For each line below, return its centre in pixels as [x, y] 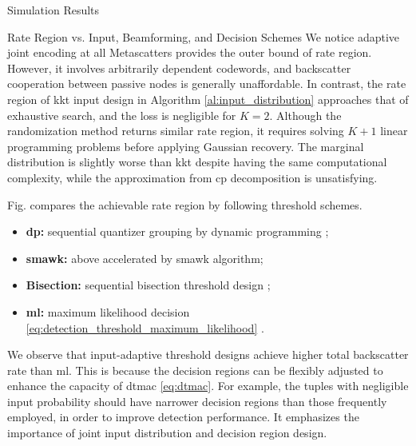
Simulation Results [53, 10]
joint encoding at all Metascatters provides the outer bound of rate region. [190, 52]
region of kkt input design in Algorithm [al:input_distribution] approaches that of [208, 99]
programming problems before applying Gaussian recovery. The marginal [186, 146]
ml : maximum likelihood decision [108, 311]
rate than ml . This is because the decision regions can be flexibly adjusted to [195, 370]
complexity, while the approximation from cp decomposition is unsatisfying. [192, 177]
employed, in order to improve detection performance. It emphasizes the [183, 417]
